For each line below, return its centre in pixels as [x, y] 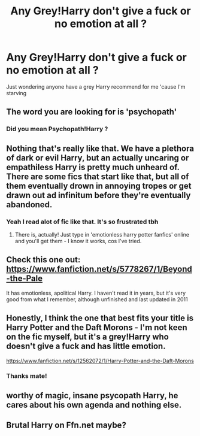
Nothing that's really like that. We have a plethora [100, 148]
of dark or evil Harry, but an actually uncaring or [98, 158]
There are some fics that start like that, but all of [98, 176]
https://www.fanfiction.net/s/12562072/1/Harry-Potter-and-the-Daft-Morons [100, 361]
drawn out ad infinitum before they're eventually [99, 195]
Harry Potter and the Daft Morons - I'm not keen [97, 328]
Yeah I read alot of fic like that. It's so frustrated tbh [82, 222]
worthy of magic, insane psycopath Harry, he [92, 396]
